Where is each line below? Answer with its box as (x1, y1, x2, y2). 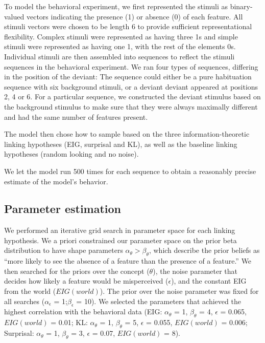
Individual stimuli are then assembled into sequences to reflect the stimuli (4, 51, 235, 61)
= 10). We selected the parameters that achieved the (76, 295, 241, 306)
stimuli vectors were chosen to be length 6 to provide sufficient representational (4, 21, 252, 32)
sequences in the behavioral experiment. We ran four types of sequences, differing (4, 61, 258, 72)
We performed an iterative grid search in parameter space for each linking (4, 225, 235, 235)
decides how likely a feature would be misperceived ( (4, 275, 168, 286)
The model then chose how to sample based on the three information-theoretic (4, 128, 250, 139)
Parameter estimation (4, 201, 122, 217)
